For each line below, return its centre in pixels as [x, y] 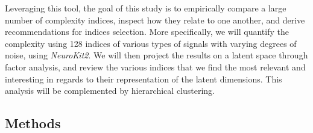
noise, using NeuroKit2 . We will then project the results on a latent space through [156, 55]
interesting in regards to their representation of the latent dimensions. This [144, 79]
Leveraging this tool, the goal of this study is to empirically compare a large [146, 8]
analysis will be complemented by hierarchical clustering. [110, 91]
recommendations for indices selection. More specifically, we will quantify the [147, 32]
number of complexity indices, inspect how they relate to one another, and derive [155, 20]
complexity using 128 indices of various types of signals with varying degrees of [151, 43]
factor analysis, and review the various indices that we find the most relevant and [155, 66]
